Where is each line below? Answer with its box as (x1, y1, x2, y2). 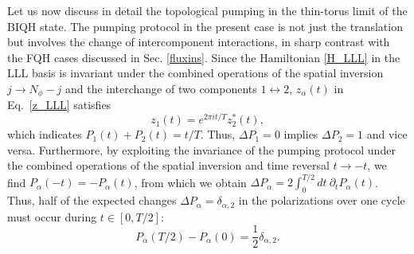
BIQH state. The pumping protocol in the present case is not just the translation (7, 18, 403, 34)
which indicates (7, 126, 82, 143)
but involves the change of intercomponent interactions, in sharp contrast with (7, 33, 390, 50)
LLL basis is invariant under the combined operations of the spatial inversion (7, 64, 384, 81)
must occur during (7, 208, 97, 225)
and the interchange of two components (64, 80, 257, 96)
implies (283, 126, 318, 143)
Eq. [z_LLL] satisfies (7, 96, 111, 113)
